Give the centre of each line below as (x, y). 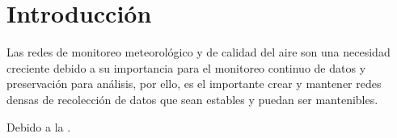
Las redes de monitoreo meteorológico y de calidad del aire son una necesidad (198, 52)
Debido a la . (39, 126)
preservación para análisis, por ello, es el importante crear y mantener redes (194, 84)
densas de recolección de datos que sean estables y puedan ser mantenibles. (192, 99)
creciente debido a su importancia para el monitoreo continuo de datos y (186, 67)
